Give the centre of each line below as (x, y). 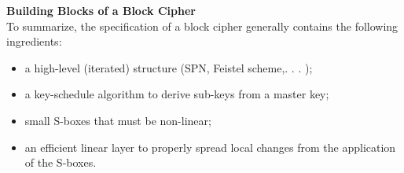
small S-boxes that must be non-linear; (118, 120)
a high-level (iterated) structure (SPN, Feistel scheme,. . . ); (169, 67)
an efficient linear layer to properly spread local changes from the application (210, 147)
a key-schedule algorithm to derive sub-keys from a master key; (177, 94)
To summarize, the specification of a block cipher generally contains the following (202, 26)
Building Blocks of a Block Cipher (101, 10)
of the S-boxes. (61, 162)
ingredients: (34, 41)
